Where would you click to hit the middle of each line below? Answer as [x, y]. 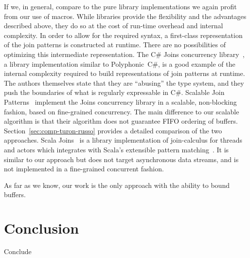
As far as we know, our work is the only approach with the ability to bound [117, 185]
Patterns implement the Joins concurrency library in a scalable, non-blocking [120, 101]
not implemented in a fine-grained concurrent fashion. [84, 169]
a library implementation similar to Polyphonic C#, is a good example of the [120, 64]
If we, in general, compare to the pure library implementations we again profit [120, 6]
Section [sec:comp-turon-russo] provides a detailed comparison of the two [113, 130]
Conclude [18, 251]
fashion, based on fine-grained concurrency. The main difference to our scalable [122, 111]
